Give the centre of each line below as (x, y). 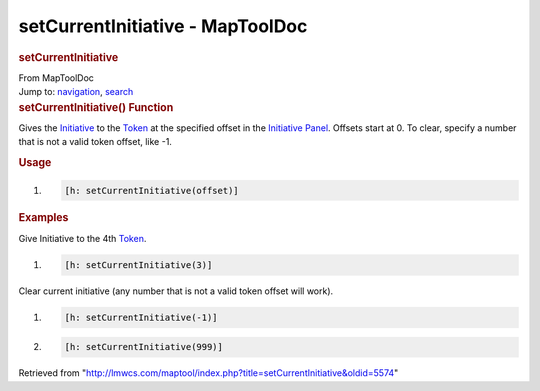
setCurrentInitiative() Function (96, 107)
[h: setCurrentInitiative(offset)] (151, 190)
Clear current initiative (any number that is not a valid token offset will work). (176, 291)
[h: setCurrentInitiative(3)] (138, 264)
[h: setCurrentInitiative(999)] (144, 347)
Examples (43, 218)
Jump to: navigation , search (76, 92)
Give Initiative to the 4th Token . (82, 238)
